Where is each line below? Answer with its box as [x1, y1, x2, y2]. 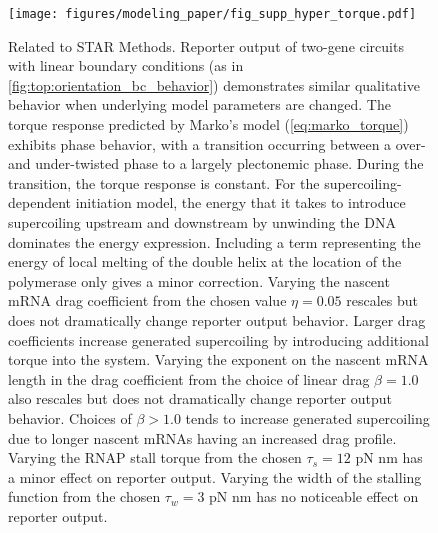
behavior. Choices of [8, 407, 132, 428]
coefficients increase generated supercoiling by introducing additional [8, 329, 429, 350]
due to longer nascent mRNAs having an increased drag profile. [8, 427, 397, 448]
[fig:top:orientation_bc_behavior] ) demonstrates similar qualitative [8, 74, 420, 95]
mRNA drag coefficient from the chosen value [8, 290, 287, 311]
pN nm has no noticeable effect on [209, 486, 419, 507]
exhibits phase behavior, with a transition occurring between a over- [8, 133, 426, 154]
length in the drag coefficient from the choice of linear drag [8, 368, 370, 389]
